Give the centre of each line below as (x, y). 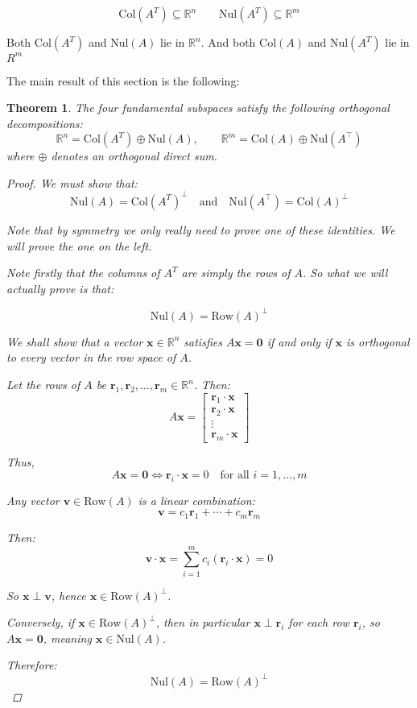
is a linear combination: (196, 500)
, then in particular (203, 622)
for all (235, 475)
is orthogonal (378, 341)
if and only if (299, 341)
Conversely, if (41, 622)
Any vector (33, 500)
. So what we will (345, 273)
